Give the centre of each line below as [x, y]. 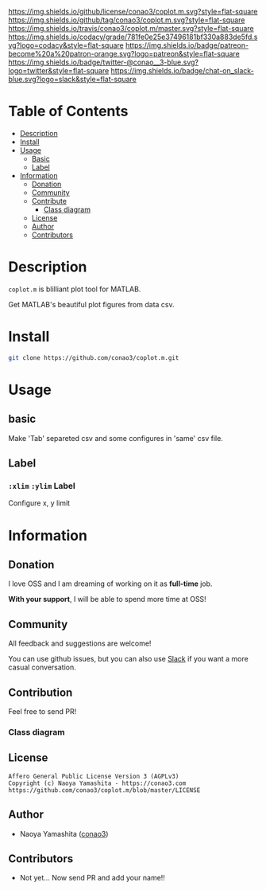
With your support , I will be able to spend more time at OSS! [107, 599]
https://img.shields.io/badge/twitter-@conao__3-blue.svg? [103, 62]
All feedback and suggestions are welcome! [80, 643]
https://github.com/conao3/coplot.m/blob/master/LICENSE [104, 790]
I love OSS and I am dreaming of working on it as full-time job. [110, 584]
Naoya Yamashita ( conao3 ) [64, 833]
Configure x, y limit [39, 503]
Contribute [49, 201]
